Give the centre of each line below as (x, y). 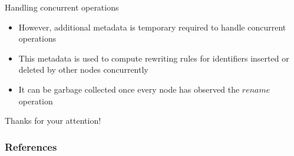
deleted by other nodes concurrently (83, 69)
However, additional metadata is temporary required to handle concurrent (152, 27)
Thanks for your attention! (53, 121)
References (31, 146)
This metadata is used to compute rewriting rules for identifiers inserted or (154, 58)
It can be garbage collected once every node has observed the (129, 89)
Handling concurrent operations (62, 7)
